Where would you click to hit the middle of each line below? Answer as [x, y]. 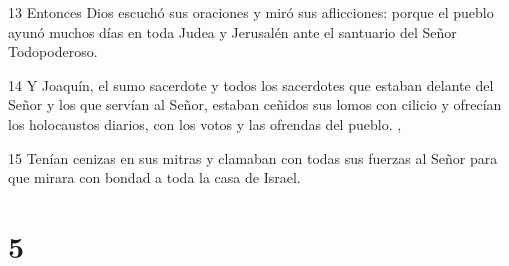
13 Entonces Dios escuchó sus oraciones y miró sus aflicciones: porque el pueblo [251, 12]
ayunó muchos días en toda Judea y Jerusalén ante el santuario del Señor [232, 31]
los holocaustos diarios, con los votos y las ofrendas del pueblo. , [205, 123]
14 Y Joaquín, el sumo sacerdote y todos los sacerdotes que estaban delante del [251, 84]
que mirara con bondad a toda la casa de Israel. [154, 177]
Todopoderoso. [53, 51]
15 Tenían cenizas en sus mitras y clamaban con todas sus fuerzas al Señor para [253, 157]
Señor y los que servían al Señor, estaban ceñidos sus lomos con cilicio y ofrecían [255, 104]
